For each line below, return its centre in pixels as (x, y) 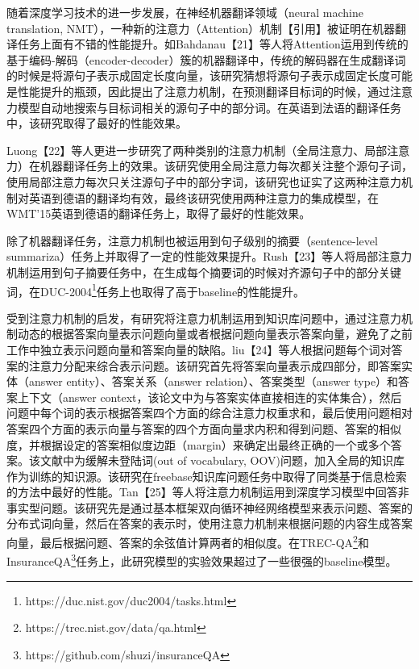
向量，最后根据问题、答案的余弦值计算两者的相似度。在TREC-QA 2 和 (188, 541)
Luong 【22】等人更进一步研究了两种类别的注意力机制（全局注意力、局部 (197, 150)
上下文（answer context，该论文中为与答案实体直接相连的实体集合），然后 (209, 397)
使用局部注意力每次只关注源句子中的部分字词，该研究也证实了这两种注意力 (204, 181)
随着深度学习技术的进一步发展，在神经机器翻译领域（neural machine (185, 12)
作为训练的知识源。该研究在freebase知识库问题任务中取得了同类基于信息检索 (207, 476)
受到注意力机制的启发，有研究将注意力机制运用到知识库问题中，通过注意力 (204, 318)
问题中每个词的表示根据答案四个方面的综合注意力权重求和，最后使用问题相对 (209, 413)
